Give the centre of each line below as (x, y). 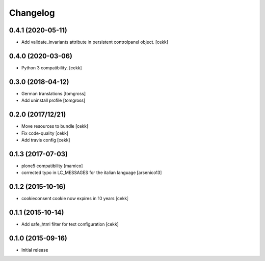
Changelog (32, 13)
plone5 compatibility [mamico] (52, 166)
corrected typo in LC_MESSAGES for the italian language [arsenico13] (92, 173)
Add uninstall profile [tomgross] (53, 100)
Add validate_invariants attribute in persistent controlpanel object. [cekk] (95, 42)
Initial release (35, 250)
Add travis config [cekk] (46, 140)
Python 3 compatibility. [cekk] (52, 68)
